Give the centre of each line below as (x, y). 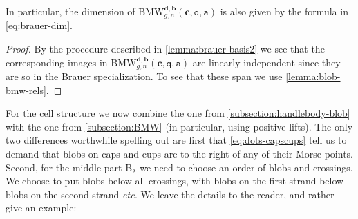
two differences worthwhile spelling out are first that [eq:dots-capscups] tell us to (176, 140)
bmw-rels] (26, 89)
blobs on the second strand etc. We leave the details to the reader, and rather (170, 194)
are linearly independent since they (266, 62)
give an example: (41, 208)
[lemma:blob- (313, 76)
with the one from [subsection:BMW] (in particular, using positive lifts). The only (179, 126)
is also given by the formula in (284, 11)
